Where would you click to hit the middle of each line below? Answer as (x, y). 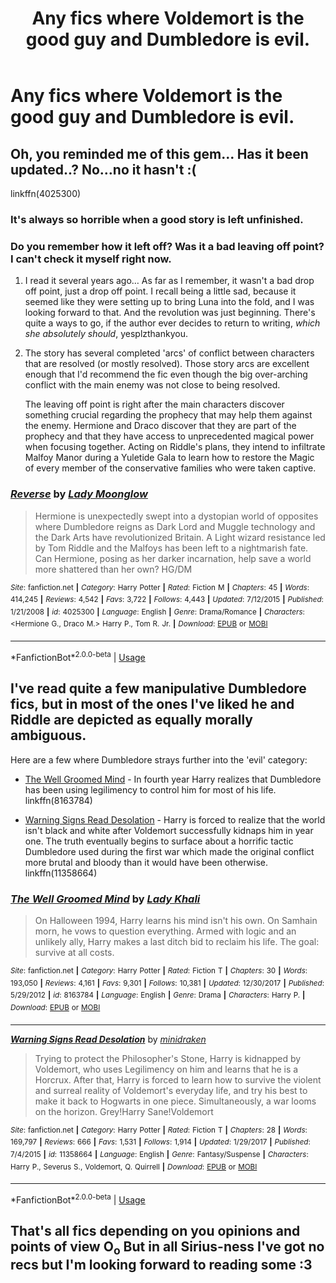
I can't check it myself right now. (91, 259)
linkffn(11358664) (61, 873)
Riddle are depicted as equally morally (131, 720)
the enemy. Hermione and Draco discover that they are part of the (160, 426)
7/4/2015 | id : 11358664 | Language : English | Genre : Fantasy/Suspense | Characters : (159, 1154)
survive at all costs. (74, 952)
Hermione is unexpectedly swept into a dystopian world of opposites (176, 516)
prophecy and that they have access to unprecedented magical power (169, 436)
